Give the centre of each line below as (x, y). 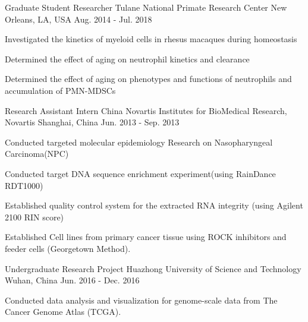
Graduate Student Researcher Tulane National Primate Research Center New (146, 7)
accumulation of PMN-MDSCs (60, 90)
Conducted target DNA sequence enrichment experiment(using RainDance (140, 173)
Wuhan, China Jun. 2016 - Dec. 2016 (72, 280)
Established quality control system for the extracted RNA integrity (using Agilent (154, 205)
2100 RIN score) (34, 217)
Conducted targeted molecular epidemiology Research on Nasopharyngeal (139, 142)
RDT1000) (24, 185)
